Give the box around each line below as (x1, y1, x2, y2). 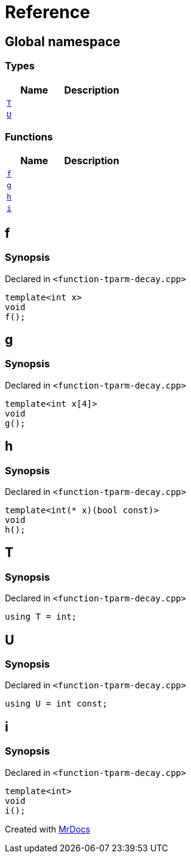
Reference (5, 2, 90, 22)
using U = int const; (5, 699, 108, 709)
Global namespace (5, 33, 120, 49)
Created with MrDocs (5, 823, 91, 834)
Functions (5, 130, 53, 143)
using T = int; (5, 612, 77, 622)
